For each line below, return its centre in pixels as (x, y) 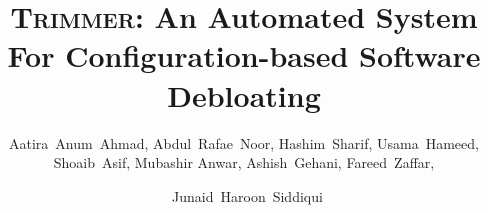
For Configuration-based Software (244, 55)
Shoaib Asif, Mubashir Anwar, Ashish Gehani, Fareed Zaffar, (244, 162)
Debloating (244, 94)
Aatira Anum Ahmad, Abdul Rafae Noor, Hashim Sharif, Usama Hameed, (244, 142)
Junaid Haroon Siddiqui (247, 195)
